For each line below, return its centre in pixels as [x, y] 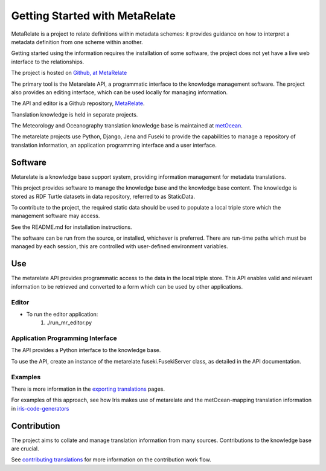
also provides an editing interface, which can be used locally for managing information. [120, 92]
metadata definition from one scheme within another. [77, 42]
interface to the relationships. [48, 62]
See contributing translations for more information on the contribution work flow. [111, 460]
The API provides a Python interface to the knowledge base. [86, 350]
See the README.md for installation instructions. [72, 227]
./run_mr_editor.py [69, 322]
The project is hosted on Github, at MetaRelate [69, 73]
